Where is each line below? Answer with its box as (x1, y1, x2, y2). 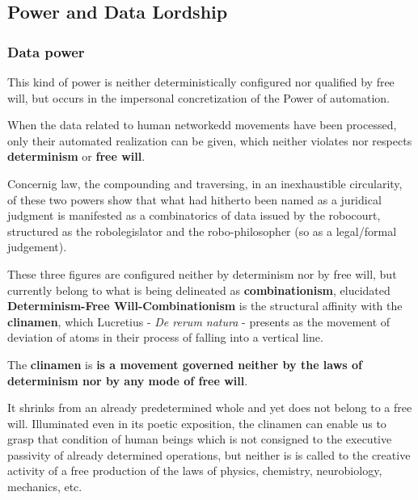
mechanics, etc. (7, 478, 82, 495)
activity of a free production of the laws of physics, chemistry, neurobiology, (7, 462, 382, 479)
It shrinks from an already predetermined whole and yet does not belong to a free (7, 399, 412, 416)
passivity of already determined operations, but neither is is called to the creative (7, 446, 411, 463)
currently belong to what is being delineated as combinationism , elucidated (7, 281, 391, 298)
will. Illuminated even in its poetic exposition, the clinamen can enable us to (7, 414, 386, 431)
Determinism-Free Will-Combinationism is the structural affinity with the (7, 297, 403, 314)
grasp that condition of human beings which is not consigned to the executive (7, 431, 392, 447)
